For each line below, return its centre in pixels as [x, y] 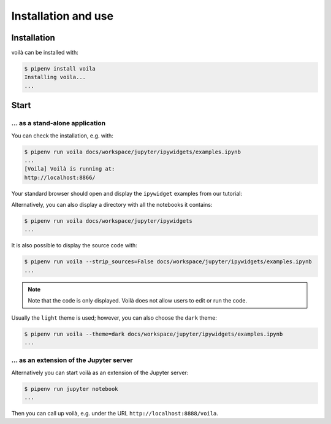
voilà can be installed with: [45, 53]
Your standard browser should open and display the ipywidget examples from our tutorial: [127, 193]
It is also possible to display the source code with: [74, 245]
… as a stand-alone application [59, 123]
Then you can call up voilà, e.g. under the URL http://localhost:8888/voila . [115, 414]
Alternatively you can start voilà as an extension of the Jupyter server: [100, 372]
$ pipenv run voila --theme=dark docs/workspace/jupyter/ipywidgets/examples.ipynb [154, 334]
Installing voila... [55, 77]
